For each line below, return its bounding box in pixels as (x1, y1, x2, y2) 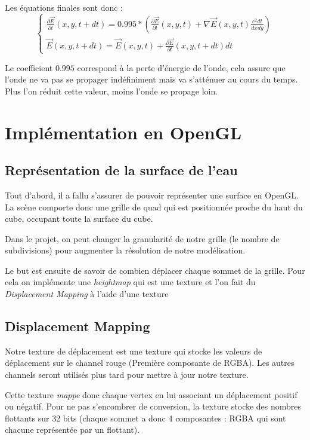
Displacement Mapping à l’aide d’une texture (5, 288, 169, 300)
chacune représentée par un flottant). (5, 423, 140, 436)
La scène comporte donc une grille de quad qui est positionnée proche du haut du (5, 200, 303, 213)
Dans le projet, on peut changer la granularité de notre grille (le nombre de (5, 232, 280, 245)
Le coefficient (5, 61, 53, 74)
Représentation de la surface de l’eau (5, 161, 238, 179)
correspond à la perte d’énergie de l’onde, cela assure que (77, 61, 286, 74)
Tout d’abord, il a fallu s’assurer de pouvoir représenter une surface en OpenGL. (5, 188, 299, 201)
